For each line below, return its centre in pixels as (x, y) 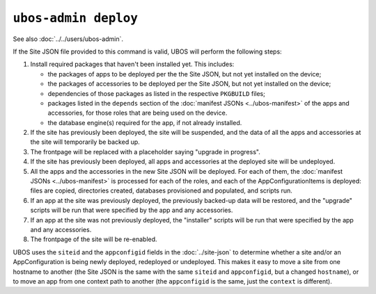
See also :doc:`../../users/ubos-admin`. (68, 39)
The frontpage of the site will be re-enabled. (94, 239)
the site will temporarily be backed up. (85, 142)
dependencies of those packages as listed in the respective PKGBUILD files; (157, 93)
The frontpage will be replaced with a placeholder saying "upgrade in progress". (145, 152)
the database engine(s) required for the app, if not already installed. (145, 122)
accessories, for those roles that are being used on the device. (138, 113)
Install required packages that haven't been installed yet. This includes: (132, 64)
